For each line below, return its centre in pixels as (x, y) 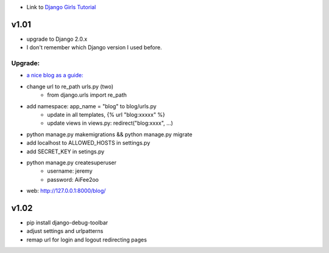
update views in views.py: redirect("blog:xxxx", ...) (110, 123)
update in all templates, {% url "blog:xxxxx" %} (106, 115)
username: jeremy (70, 171)
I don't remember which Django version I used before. (94, 47)
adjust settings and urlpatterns (65, 231)
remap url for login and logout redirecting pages (87, 240)
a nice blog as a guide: (55, 75)
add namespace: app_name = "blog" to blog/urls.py (91, 106)
